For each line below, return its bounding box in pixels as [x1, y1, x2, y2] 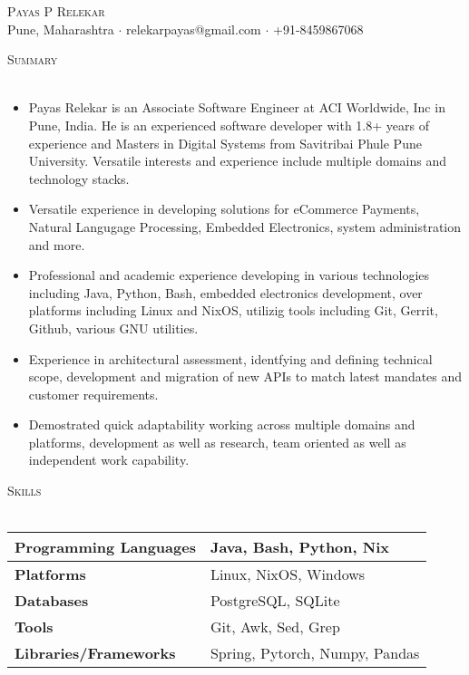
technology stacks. [28, 169, 130, 188]
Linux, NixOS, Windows [210, 564, 366, 585]
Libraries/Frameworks [15, 642, 176, 664]
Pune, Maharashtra [7, 19, 114, 38]
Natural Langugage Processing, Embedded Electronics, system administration [28, 217, 462, 236]
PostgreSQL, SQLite [210, 590, 340, 612]
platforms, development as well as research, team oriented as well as [28, 432, 406, 451]
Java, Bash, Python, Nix [210, 536, 389, 558]
